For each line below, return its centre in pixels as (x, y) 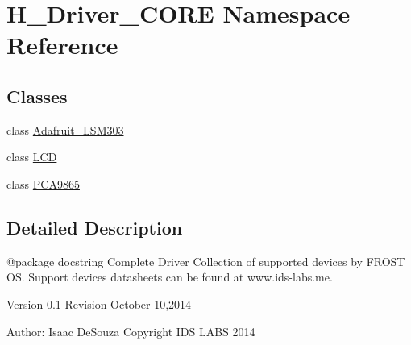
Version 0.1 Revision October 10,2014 (99, 303)
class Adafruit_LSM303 (65, 129)
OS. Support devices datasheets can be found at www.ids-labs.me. (170, 277)
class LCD (32, 157)
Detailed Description (95, 227)
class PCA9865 (43, 183)
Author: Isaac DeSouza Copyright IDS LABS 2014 (131, 331)
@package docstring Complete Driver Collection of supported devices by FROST (206, 261)
